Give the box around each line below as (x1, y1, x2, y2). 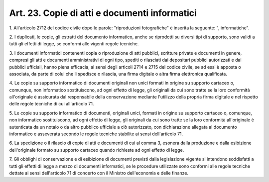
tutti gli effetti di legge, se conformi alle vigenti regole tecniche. (9, 41, 139, 47)
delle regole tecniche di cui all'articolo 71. (9, 101, 94, 107)
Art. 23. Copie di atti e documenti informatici (9, 7, 197, 18)
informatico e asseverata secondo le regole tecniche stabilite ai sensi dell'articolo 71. (9, 131, 183, 137)
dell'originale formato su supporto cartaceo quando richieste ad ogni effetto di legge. (9, 147, 184, 153)
